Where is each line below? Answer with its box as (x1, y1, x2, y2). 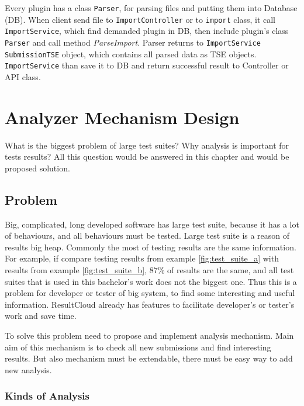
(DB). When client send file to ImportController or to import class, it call (5, 13, 276, 25)
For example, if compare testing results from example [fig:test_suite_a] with (5, 252, 279, 264)
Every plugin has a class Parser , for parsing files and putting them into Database (5, 2, 298, 13)
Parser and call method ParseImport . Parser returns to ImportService (5, 36, 261, 48)
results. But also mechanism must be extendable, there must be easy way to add (5, 352, 293, 364)
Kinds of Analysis (5, 388, 90, 403)
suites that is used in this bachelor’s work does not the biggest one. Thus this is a (5, 275, 297, 287)
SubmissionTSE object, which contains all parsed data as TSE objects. (5, 47, 257, 60)
